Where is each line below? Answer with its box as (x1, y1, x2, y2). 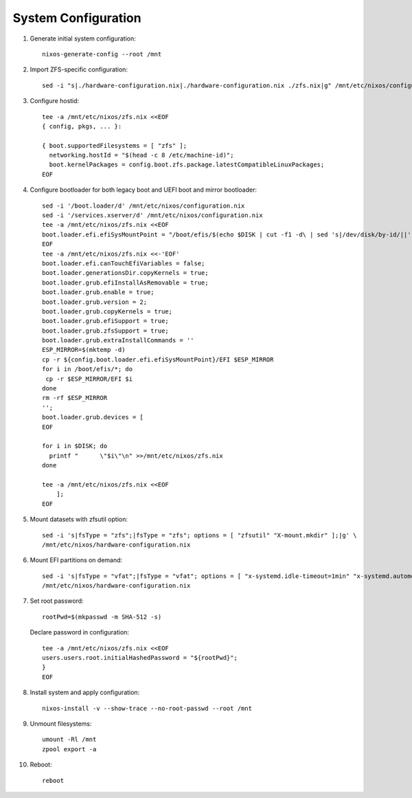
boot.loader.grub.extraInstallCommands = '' (42, 337, 195, 344)
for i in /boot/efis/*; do (42, 365, 133, 373)
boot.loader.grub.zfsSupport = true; (42, 326, 170, 335)
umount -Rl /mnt (42, 735, 97, 744)
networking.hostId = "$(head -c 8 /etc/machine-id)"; (49, 151, 234, 159)
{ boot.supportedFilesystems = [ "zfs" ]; (42, 142, 187, 149)
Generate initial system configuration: (30, 34, 137, 43)
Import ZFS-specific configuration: (30, 65, 128, 74)
